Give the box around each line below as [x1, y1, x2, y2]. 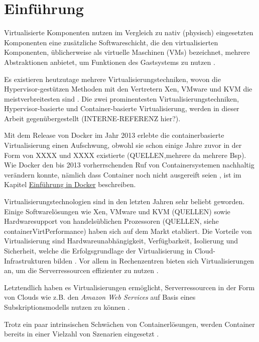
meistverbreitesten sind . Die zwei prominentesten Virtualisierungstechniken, [4, 93, 239, 104]
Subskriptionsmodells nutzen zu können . [4, 301, 130, 312]
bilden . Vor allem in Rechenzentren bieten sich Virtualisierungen [53, 255, 254, 266]
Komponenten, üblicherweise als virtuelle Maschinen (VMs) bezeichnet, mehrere [4, 47, 250, 57]
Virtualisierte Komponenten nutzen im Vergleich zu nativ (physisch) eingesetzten [4, 27, 253, 38]
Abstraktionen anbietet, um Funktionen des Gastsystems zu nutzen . [4, 56, 215, 67]
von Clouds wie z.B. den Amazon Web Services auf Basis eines [4, 292, 196, 302]
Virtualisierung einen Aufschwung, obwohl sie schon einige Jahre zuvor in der [4, 140, 242, 150]
